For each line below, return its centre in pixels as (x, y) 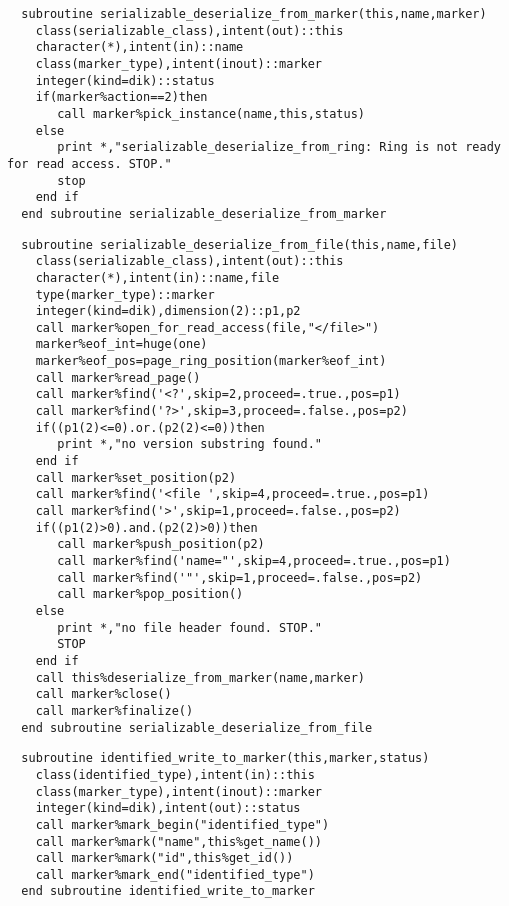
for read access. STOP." (89, 163)
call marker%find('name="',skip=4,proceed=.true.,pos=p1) (254, 561)
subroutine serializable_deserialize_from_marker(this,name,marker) (254, 14)
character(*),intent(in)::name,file (157, 277)
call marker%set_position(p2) (136, 477)
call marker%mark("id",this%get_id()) (164, 858)
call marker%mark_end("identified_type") (175, 874)
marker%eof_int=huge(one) (121, 344)
